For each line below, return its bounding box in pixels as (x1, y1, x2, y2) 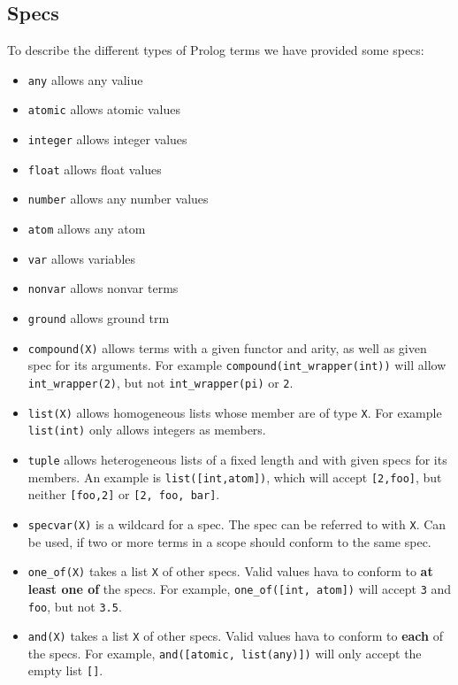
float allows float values (27, 159, 162, 178)
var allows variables (27, 249, 136, 267)
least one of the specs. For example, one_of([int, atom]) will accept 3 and (27, 579, 452, 597)
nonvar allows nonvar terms (27, 279, 179, 297)
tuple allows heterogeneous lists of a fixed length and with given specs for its (27, 450, 447, 468)
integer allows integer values (27, 130, 187, 149)
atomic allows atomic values (27, 100, 180, 119)
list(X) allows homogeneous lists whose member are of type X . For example (27, 403, 442, 421)
